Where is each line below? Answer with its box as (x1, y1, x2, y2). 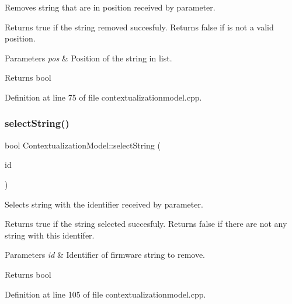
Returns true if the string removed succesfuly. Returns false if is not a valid (5, 20, 274, 33)
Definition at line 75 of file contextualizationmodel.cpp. (5, 91, 202, 103)
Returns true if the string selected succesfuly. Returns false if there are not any (5, 217, 287, 230)
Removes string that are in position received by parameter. (5, 1, 215, 13)
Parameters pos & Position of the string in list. (5, 51, 172, 64)
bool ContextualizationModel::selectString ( (5, 139, 161, 151)
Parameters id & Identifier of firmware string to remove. (5, 248, 206, 261)
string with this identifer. (5, 229, 95, 241)
